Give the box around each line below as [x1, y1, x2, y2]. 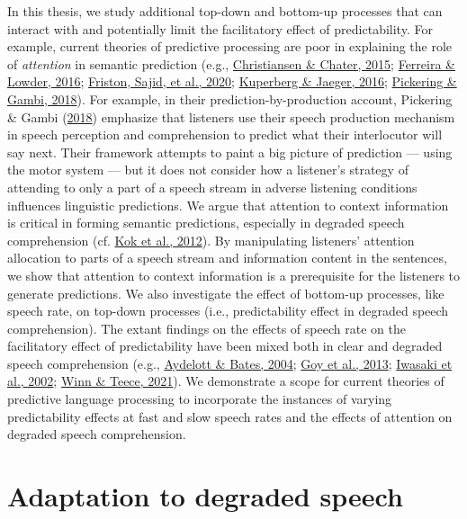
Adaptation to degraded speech [7, 478, 403, 515]
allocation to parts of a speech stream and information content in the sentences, [7, 248, 447, 267]
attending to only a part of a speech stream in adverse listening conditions [7, 177, 418, 196]
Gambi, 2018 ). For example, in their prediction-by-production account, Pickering [7, 89, 453, 108]
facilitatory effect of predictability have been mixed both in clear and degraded [7, 336, 443, 355]
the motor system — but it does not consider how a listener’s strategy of [7, 160, 409, 179]
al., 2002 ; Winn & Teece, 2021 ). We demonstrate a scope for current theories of [7, 371, 445, 390]
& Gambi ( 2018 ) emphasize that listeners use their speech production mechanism [7, 107, 455, 126]
